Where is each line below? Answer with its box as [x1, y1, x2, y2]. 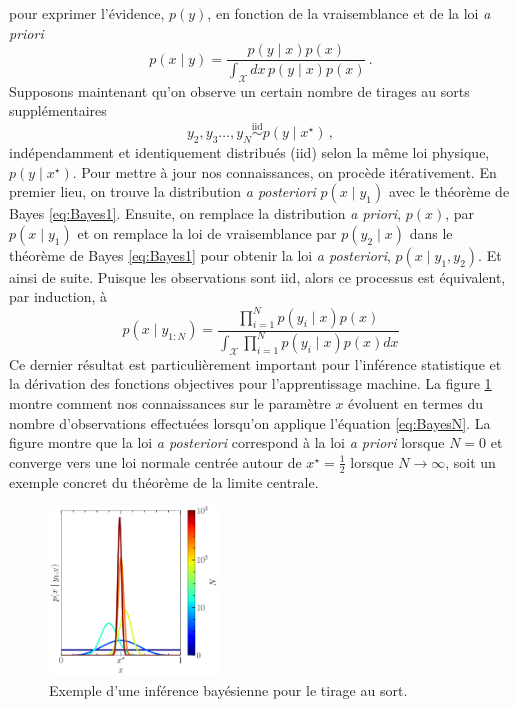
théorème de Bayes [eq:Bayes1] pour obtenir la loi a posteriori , [9, 244, 391, 265]
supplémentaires [9, 100, 107, 121]
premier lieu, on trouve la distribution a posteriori [9, 181, 316, 202]
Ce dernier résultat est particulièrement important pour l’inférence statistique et [9, 353, 502, 374]
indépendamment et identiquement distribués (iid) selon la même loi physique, [9, 142, 490, 163]
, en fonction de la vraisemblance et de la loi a [207, 3, 491, 23]
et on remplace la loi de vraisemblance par [77, 222, 337, 243]
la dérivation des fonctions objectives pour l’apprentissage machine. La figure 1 [9, 373, 492, 394]
